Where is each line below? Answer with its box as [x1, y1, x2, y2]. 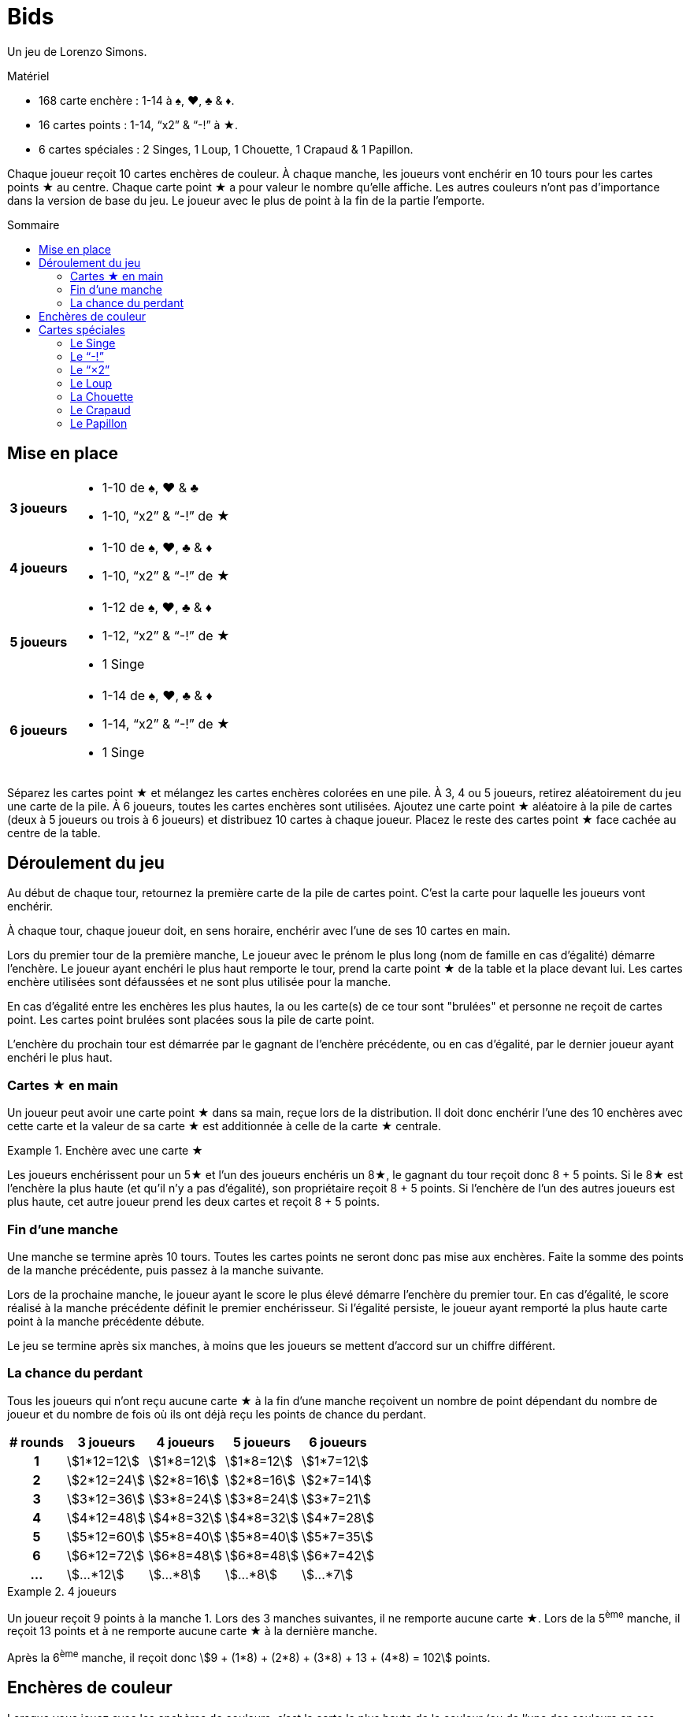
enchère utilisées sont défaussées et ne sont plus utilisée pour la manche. [7, 975, 391, 989]
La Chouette [70, 389, 134, 403]
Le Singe [70, 336, 116, 350]
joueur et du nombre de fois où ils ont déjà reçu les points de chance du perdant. [7, 1407, 426, 1421]
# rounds [9, 1433, 65, 1450]
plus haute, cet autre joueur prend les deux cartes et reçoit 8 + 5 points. [7, 1195, 380, 1209]
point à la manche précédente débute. [7, 1314, 205, 1328]
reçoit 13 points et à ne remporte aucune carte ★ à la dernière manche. [7, 1624, 377, 1638]
